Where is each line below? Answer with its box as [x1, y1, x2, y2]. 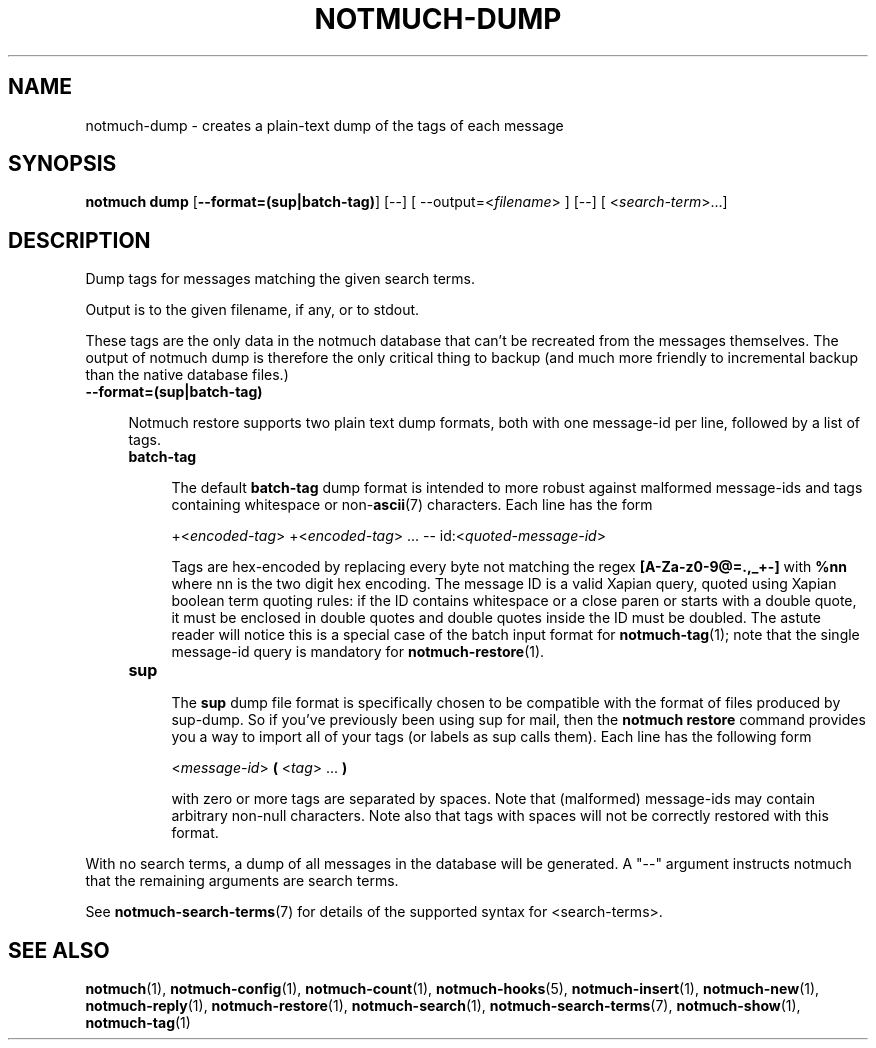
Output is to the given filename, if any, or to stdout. [85, 301, 420, 319]
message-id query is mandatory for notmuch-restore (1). [171, 643, 545, 661]
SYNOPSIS [8, 151, 117, 177]
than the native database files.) [85, 366, 289, 384]
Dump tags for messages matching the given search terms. [85, 270, 475, 288]
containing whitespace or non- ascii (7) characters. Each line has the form [171, 496, 653, 514]
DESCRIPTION [8, 227, 151, 253]
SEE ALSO [8, 937, 110, 963]
